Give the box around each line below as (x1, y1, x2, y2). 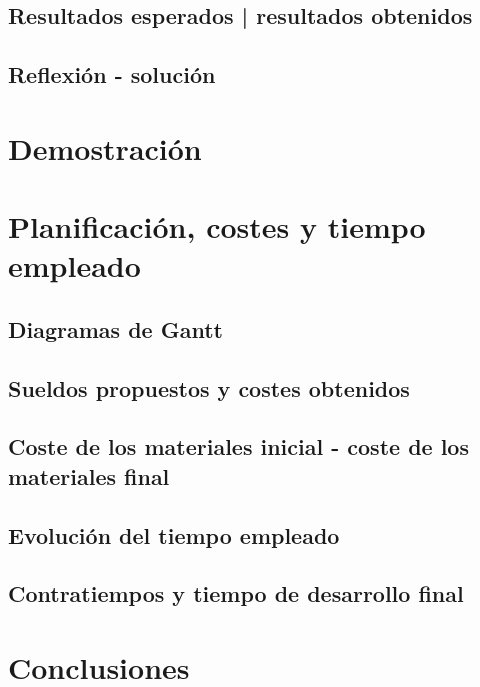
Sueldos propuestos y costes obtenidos (8, 372, 410, 403)
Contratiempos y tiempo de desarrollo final (8, 578, 464, 609)
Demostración (8, 127, 202, 168)
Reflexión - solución (8, 59, 216, 90)
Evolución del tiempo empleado (8, 519, 340, 550)
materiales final (8, 460, 170, 491)
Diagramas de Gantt (8, 313, 223, 344)
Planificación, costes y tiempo (8, 206, 426, 247)
